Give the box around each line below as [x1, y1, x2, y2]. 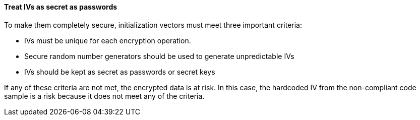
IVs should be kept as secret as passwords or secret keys [24, 67, 215, 76]
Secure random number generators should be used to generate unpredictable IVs [24, 51, 294, 61]
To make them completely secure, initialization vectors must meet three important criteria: [4, 20, 302, 29]
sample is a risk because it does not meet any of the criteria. [4, 91, 205, 100]
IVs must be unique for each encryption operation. [24, 36, 191, 45]
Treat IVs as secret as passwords [4, 3, 117, 11]
